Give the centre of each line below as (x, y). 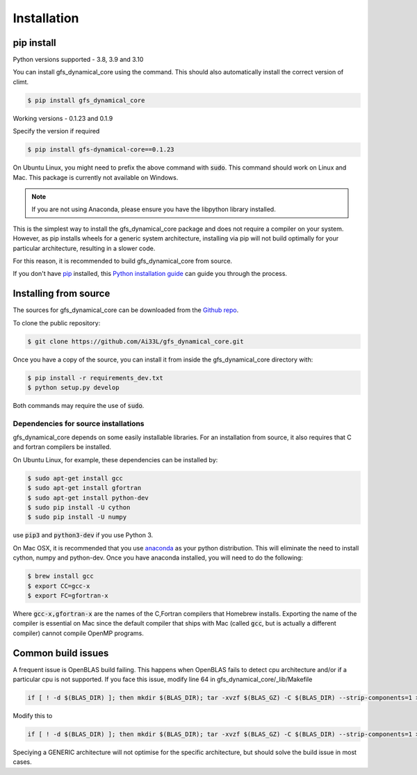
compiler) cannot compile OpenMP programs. (78, 633)
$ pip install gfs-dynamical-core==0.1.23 (101, 150)
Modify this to (33, 715)
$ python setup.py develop (73, 387)
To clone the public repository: (57, 323)
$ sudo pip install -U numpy (77, 517)
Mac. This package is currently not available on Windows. (96, 177)
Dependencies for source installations (79, 423)
